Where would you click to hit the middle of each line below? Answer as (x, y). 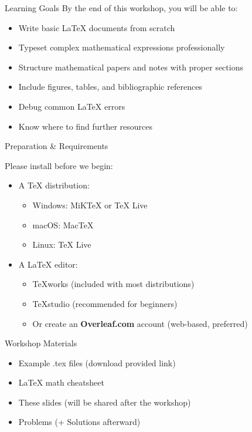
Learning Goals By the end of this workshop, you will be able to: (121, 8)
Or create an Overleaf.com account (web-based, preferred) (140, 323)
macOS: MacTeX (63, 225)
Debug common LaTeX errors (72, 106)
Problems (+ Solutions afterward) (79, 422)
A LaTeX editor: (48, 264)
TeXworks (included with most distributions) (113, 284)
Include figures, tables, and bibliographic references (110, 87)
